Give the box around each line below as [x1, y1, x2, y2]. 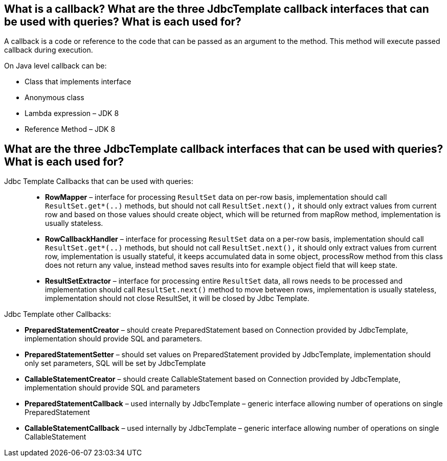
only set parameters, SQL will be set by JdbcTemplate [25, 359, 206, 368]
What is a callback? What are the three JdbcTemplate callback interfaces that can [4, 3, 429, 15]
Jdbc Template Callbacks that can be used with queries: [4, 177, 193, 186]
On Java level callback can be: [4, 61, 107, 71]
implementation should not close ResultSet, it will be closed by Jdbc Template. [45, 294, 309, 303]
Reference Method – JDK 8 [25, 125, 116, 134]
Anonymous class [25, 93, 84, 102]
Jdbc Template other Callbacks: [4, 310, 111, 319]
